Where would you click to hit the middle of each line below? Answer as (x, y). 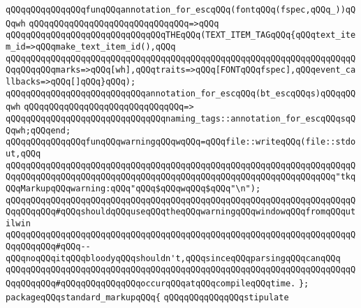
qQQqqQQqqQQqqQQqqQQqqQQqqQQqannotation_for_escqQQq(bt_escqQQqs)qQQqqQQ (181, 93)
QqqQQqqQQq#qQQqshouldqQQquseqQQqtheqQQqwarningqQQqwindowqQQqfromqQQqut (181, 212)
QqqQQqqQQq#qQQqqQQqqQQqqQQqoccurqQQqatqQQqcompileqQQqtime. (151, 284)
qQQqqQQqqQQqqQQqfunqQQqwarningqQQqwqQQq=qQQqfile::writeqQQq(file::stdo (181, 142)
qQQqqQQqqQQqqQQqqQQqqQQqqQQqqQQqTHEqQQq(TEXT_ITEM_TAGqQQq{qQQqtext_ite (181, 35)
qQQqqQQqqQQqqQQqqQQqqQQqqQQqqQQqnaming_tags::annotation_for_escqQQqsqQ (181, 118)
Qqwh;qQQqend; (38, 130)
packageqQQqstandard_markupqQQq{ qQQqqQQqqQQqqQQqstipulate (147, 297)
